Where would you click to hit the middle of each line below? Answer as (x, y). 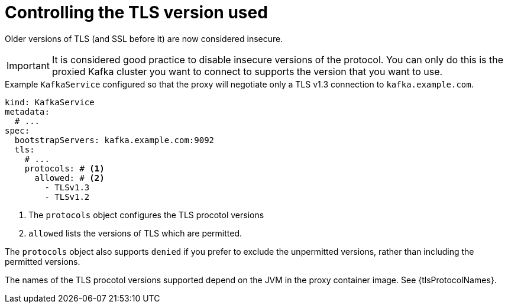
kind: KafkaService (50, 102)
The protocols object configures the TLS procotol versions (146, 215)
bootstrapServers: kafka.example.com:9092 (114, 140)
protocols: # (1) (64, 168)
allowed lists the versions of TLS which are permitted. (135, 233)
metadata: (27, 111)
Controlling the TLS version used (136, 12)
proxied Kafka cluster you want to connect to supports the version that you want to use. (247, 71)
